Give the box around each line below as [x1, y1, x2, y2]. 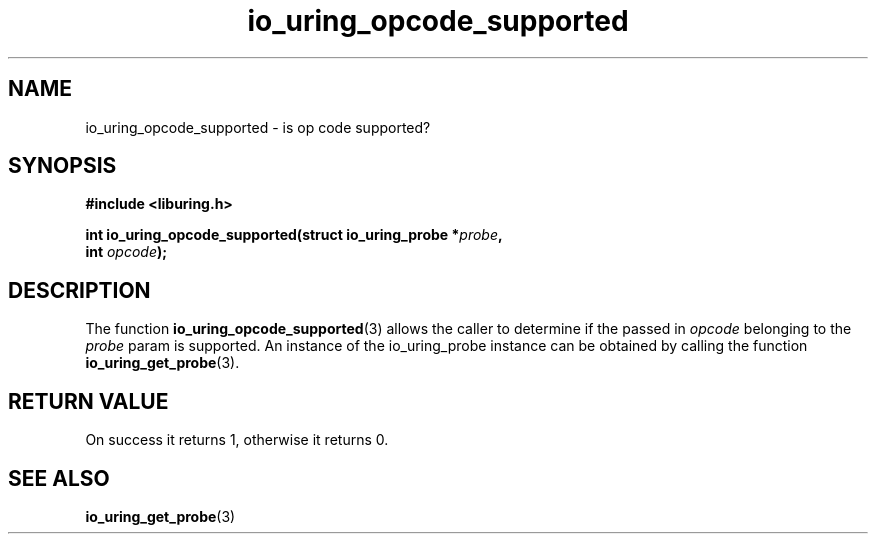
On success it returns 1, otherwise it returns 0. [85, 431, 389, 449]
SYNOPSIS [8, 153, 117, 179]
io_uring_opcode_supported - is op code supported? [85, 118, 431, 136]
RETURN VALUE [8, 388, 169, 414]
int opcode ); [85, 243, 168, 261]
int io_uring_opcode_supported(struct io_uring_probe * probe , [85, 226, 503, 244]
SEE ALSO [8, 465, 110, 491]
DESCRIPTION [8, 277, 151, 303]
